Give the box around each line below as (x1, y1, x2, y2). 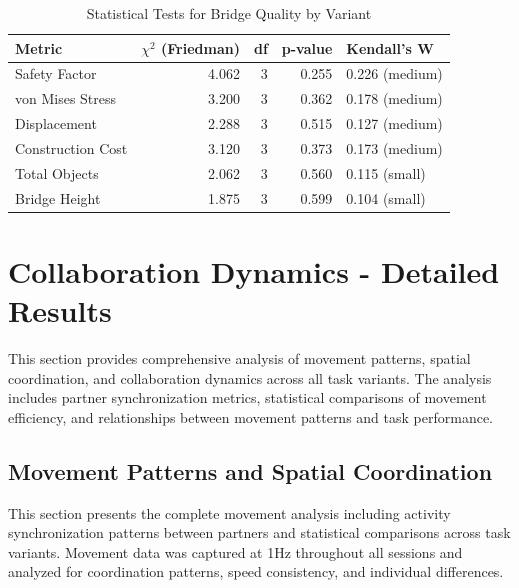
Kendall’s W (346, 37, 434, 58)
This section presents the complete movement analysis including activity (8, 502, 451, 523)
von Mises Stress (15, 88, 117, 109)
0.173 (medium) (346, 137, 443, 158)
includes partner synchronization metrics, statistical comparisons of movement (8, 387, 487, 408)
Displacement (15, 113, 97, 134)
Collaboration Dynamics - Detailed (8, 250, 500, 291)
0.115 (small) (346, 162, 426, 183)
